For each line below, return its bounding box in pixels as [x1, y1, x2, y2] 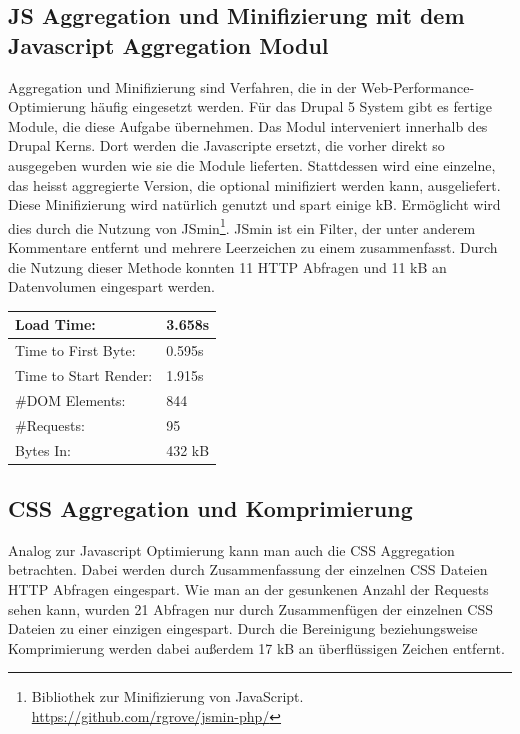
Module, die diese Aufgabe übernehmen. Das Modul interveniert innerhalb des [8, 115, 488, 136]
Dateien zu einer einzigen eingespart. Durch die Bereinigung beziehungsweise [8, 618, 478, 639]
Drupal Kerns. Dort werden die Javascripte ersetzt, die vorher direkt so [8, 135, 445, 156]
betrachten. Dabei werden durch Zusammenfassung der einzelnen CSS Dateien [8, 559, 488, 580]
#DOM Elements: [15, 389, 126, 410]
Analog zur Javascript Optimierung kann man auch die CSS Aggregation [8, 539, 455, 560]
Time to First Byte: [15, 340, 136, 361]
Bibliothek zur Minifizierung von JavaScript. [31, 686, 304, 707]
